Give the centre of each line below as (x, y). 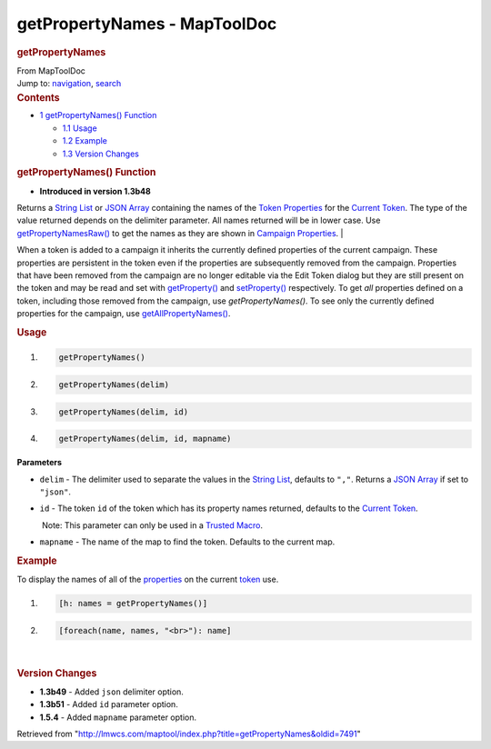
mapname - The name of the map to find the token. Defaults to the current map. (187, 542)
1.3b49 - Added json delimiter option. (111, 692)
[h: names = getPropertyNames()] (133, 604)
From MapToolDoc (51, 70)
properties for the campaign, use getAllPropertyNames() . (124, 314)
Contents (38, 97)
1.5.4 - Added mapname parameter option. (118, 717)
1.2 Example (85, 141)
